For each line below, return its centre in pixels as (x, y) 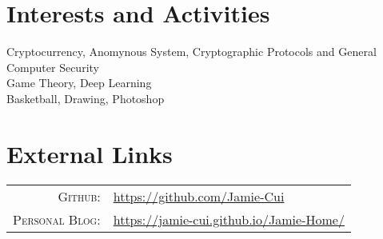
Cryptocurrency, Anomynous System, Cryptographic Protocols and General (191, 52)
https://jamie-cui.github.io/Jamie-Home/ (229, 219)
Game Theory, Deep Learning (79, 83)
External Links (90, 153)
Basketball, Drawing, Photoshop (86, 98)
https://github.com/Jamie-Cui (199, 196)
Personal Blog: (57, 219)
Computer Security (53, 67)
